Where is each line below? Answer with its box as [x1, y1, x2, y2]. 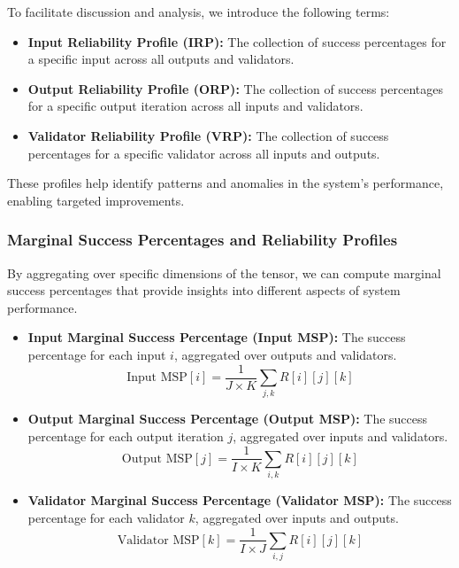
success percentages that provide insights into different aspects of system [7, 281, 401, 300]
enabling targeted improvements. [7, 191, 185, 209]
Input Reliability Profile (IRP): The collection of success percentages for [27, 32, 447, 51]
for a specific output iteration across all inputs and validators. [27, 97, 363, 115]
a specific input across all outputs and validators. [27, 50, 295, 68]
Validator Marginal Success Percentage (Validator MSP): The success [27, 491, 452, 510]
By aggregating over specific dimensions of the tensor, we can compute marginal [7, 263, 441, 282]
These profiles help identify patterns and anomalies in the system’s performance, [7, 174, 444, 192]
